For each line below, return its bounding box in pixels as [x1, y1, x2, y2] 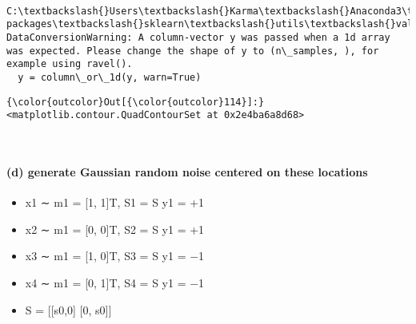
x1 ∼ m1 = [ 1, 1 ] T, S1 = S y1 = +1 [25, 194, 205, 211]
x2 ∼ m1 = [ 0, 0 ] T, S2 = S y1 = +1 [25, 220, 205, 237]
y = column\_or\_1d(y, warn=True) [18, 71, 202, 83]
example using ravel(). [6, 58, 133, 70]
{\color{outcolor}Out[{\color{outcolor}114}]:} [6, 96, 265, 108]
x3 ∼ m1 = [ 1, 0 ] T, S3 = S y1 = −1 [25, 247, 205, 264]
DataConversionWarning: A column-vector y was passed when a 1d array [6, 31, 390, 43]
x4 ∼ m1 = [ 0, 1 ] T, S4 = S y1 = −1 [25, 275, 205, 291]
